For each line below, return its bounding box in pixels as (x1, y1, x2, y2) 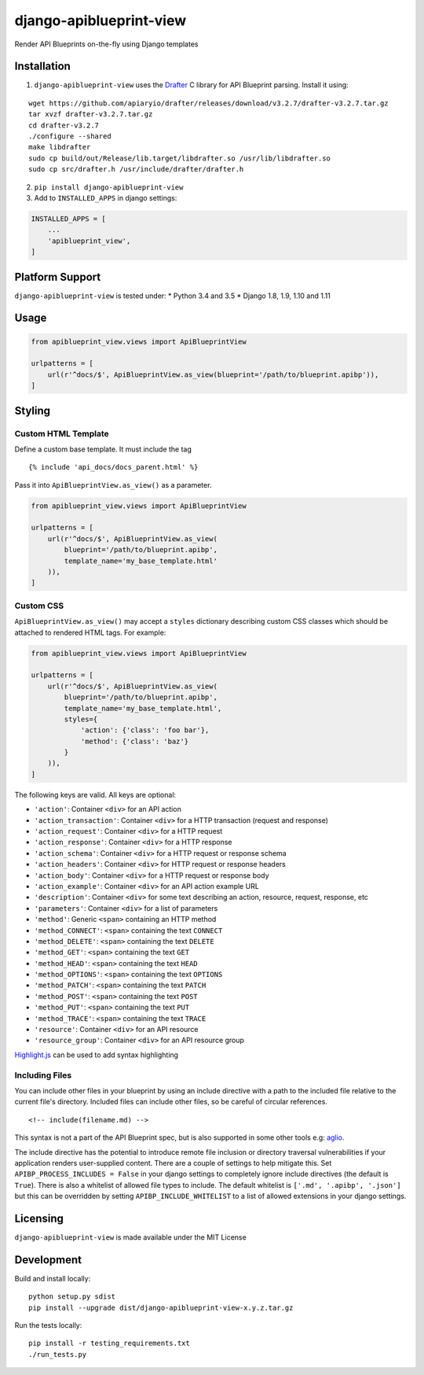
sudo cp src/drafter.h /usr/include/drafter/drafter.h (28, 165, 244, 174)
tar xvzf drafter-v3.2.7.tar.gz (28, 110, 153, 119)
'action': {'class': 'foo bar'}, (80, 726, 210, 735)
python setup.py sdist (28, 1292, 116, 1301)
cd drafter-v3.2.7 (28, 120, 100, 130)
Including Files (14, 1070, 72, 1081)
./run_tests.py (28, 1350, 87, 1358)
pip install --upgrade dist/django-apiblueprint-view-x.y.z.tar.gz (28, 1303, 294, 1312)
